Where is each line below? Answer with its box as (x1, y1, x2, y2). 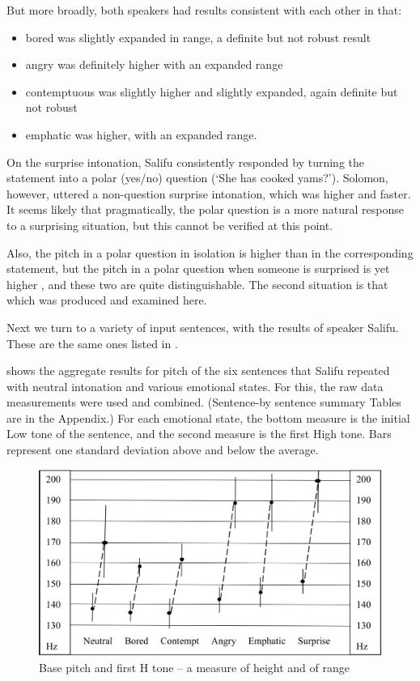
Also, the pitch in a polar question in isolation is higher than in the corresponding (6, 244, 414, 261)
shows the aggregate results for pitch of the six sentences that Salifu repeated (6, 362, 390, 379)
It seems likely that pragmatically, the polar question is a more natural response (6, 201, 405, 218)
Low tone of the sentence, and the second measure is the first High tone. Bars (6, 425, 392, 442)
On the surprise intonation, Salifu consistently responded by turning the (6, 153, 365, 170)
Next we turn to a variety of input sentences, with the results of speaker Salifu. (6, 318, 399, 335)
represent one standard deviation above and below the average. (6, 441, 319, 458)
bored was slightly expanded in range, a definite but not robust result (25, 28, 371, 45)
